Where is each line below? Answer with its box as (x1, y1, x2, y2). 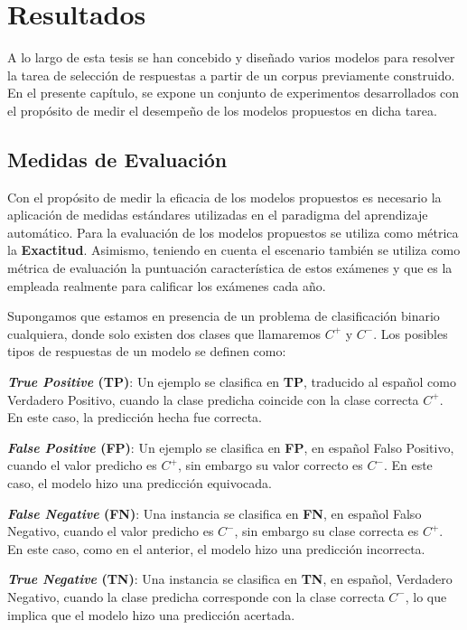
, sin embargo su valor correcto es (177, 456, 363, 475)
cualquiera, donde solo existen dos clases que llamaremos (7, 324, 322, 343)
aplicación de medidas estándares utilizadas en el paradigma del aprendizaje (7, 205, 428, 224)
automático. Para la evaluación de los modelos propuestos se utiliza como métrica (7, 222, 459, 241)
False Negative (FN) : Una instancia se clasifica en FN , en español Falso (7, 503, 422, 522)
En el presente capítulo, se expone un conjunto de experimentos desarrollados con (7, 83, 460, 102)
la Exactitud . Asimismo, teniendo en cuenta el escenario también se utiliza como (7, 240, 461, 259)
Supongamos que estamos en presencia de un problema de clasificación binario (7, 306, 440, 325)
